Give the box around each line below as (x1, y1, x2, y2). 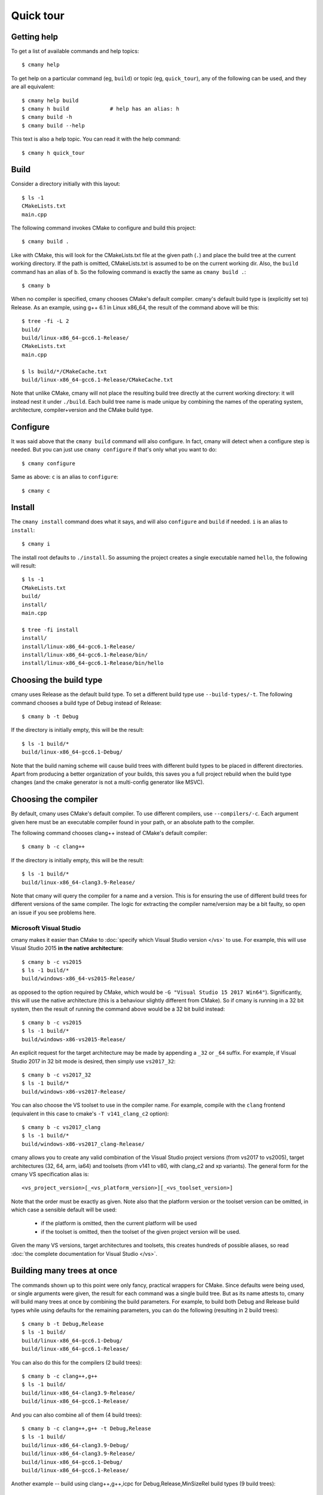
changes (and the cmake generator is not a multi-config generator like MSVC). (11, 779, 205, 786)
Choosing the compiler (11, 794, 98, 804)
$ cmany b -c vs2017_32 (22, 1071, 92, 1078)
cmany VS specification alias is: (11, 1170, 89, 1177)
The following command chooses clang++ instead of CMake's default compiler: (11, 829, 208, 837)
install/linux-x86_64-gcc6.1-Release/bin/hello (22, 660, 164, 667)
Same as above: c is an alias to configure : (11, 473, 119, 481)
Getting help (11, 32, 58, 42)
